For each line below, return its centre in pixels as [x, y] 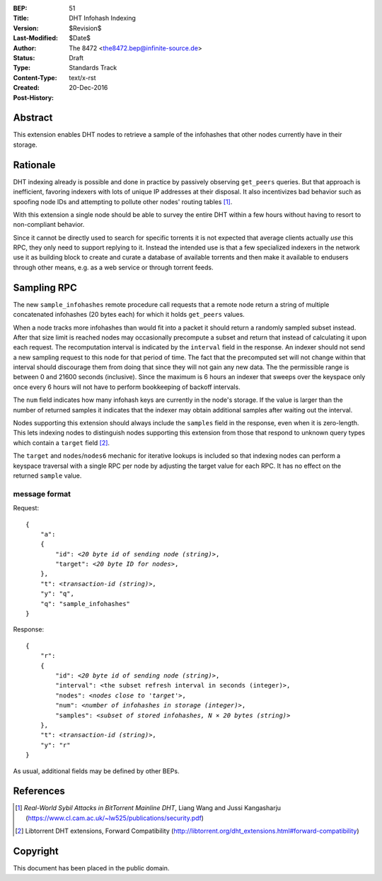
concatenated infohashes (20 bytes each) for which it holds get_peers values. [129, 315]
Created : [27, 88]
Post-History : [34, 97]
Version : [26, 28]
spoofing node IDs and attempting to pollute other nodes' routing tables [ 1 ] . [123, 201]
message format [42, 494]
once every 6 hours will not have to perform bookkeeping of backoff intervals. [127, 387]
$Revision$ [85, 28]
